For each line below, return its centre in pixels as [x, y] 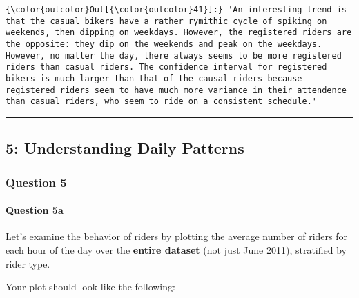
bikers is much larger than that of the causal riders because [154, 78]
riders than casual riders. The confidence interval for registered [166, 67]
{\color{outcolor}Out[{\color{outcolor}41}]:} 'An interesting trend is [176, 10]
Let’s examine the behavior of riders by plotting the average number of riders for [177, 236]
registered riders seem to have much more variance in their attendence [176, 90]
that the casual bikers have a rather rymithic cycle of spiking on [166, 21]
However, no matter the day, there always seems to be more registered [174, 56]
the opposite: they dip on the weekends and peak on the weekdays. [164, 44]
